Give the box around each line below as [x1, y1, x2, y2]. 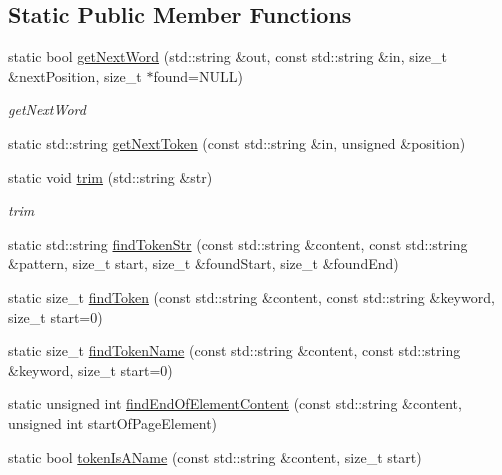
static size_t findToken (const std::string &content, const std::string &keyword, [8, 286, 495, 307]
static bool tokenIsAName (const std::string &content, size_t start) [8, 446, 422, 467]
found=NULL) [153, 65, 243, 86]
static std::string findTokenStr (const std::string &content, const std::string [8, 233, 468, 254]
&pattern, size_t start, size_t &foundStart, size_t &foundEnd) [8, 253, 399, 274]
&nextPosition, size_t [8, 65, 142, 86]
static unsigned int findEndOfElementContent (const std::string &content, [8, 393, 462, 414]
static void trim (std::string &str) [8, 166, 213, 187]
